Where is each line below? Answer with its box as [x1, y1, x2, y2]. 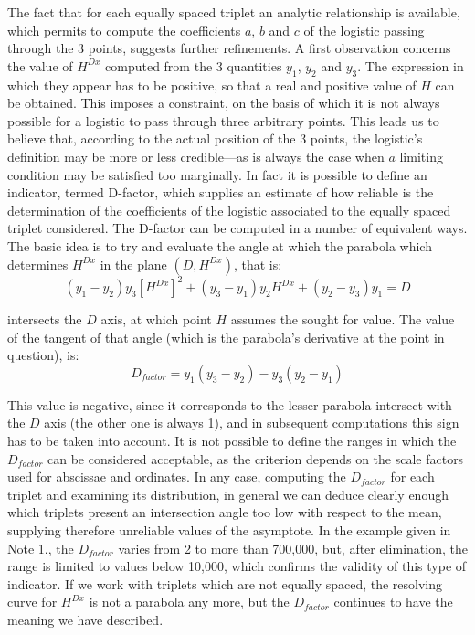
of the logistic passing [303, 20, 425, 39]
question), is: [7, 345, 79, 365]
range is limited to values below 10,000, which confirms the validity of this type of [7, 556, 467, 576]
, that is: [233, 254, 282, 273]
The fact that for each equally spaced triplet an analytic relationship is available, [7, 3, 460, 21]
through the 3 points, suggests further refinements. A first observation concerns [7, 38, 451, 58]
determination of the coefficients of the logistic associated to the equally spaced [7, 200, 451, 219]
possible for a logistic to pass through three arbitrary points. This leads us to [7, 111, 439, 130]
